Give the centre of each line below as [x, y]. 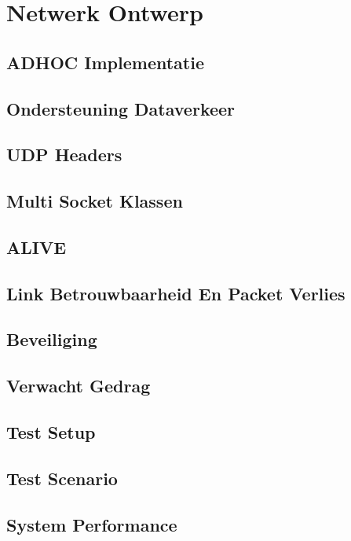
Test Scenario [62, 478]
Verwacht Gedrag [79, 386]
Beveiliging [52, 339]
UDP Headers [64, 155]
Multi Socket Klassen [95, 201]
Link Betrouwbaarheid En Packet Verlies [176, 293]
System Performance [92, 524]
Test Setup [51, 432]
